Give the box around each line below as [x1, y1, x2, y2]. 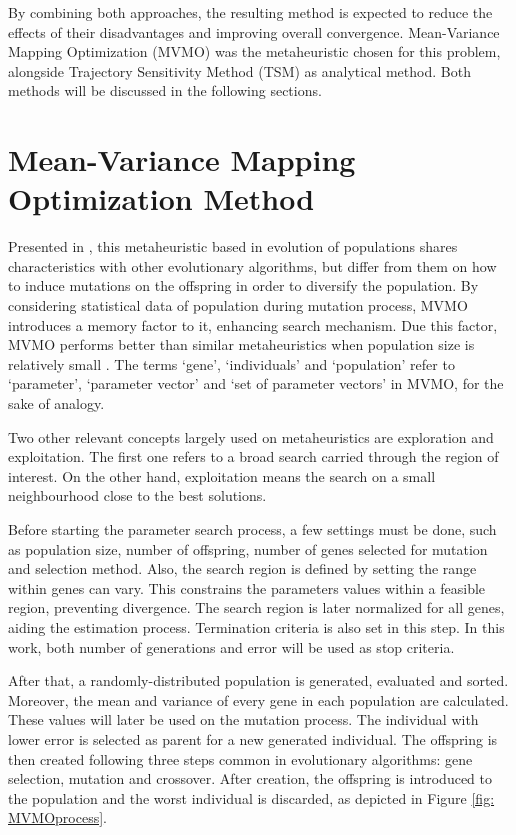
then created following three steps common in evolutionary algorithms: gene [8, 748, 473, 769]
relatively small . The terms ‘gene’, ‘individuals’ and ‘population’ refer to [8, 353, 455, 374]
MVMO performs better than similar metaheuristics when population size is [8, 334, 475, 355]
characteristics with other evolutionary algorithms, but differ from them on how [8, 255, 497, 276]
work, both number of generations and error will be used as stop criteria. [8, 636, 455, 657]
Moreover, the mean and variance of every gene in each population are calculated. [8, 689, 509, 710]
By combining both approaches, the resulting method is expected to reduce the [8, 2, 493, 22]
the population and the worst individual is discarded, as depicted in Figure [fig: [8, 787, 495, 808]
